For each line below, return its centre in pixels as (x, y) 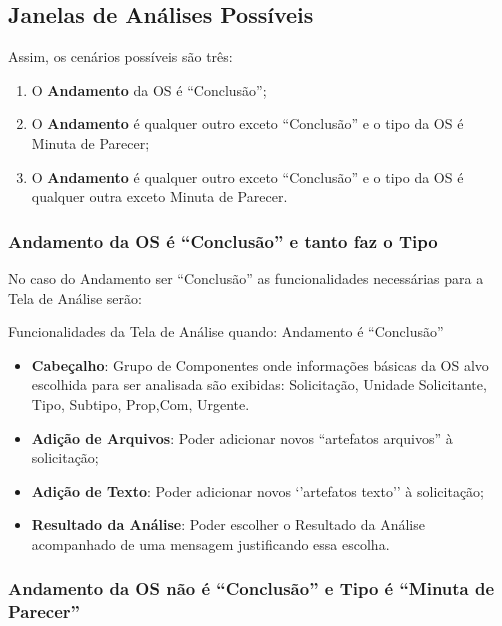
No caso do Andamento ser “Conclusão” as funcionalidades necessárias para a (246, 277)
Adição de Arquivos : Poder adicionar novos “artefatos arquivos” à (242, 437)
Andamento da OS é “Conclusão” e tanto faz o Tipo (223, 240)
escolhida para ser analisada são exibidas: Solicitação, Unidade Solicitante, (259, 384)
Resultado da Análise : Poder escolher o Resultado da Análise (228, 524)
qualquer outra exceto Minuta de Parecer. (159, 196)
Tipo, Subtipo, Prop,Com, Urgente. (140, 403)
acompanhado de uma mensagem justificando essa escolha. (210, 543)
